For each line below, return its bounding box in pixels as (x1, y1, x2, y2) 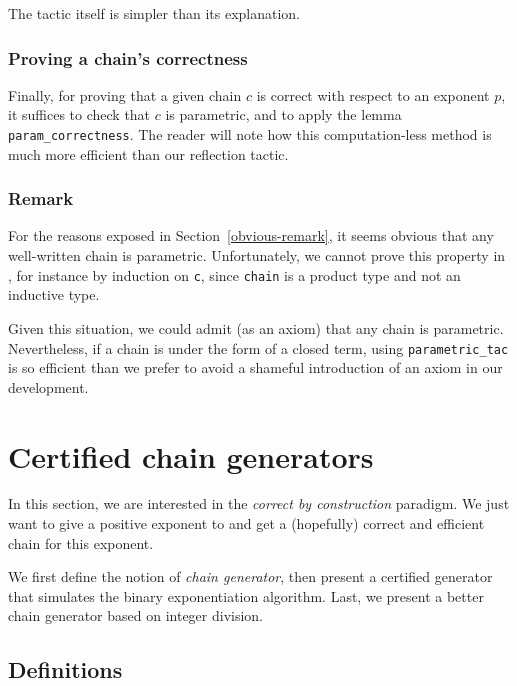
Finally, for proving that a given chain (8, 84, 242, 105)
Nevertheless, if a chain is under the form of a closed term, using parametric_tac (8, 337, 509, 358)
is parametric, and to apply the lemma (165, 104, 402, 125)
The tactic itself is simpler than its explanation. (8, 3, 301, 23)
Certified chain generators (8, 435, 374, 476)
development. (8, 376, 89, 397)
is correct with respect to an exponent (256, 84, 490, 105)
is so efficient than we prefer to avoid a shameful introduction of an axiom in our (8, 357, 503, 378)
